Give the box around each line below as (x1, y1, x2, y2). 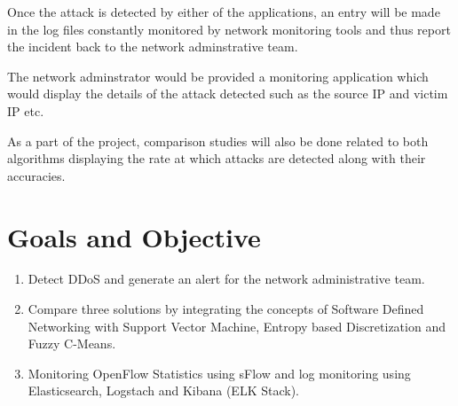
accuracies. (7, 166, 66, 184)
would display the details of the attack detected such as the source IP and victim (7, 84, 448, 103)
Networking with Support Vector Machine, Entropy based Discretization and (28, 316, 446, 335)
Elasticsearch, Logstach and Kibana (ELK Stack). (28, 381, 299, 400)
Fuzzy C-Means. (28, 334, 116, 353)
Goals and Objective (7, 218, 261, 254)
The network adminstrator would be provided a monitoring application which (7, 66, 429, 85)
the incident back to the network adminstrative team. (7, 37, 298, 56)
